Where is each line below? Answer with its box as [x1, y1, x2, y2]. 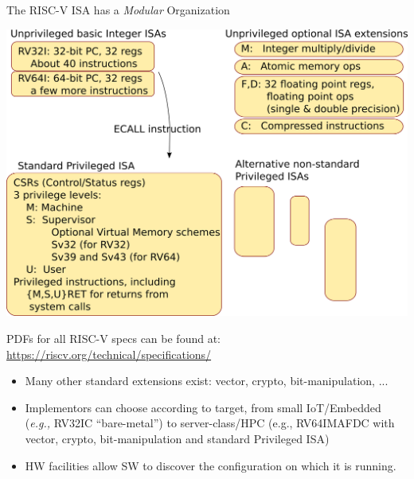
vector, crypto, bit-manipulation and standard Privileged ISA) [25, 430, 330, 446]
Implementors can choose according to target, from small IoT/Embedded [25, 399, 381, 415]
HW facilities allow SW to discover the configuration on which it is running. [25, 457, 396, 473]
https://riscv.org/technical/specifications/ [6, 345, 212, 362]
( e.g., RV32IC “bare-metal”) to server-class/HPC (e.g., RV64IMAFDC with [25, 415, 395, 431]
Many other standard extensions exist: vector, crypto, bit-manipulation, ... [25, 372, 389, 389]
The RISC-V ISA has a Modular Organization [6, 2, 230, 18]
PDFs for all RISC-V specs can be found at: [6, 329, 221, 346]
